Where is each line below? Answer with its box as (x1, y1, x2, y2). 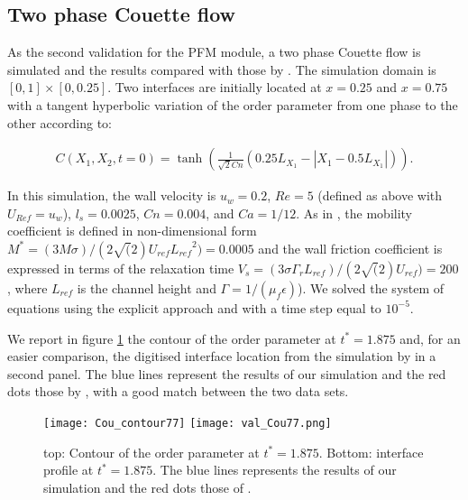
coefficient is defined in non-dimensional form (7, 221, 257, 240)
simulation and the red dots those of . (43, 477, 252, 496)
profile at (43, 460, 94, 479)
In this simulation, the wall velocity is (7, 186, 216, 205)
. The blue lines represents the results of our (152, 460, 397, 479)
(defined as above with (317, 186, 443, 205)
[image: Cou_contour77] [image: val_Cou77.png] (43, 416, 332, 430)
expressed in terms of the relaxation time (7, 258, 234, 277)
